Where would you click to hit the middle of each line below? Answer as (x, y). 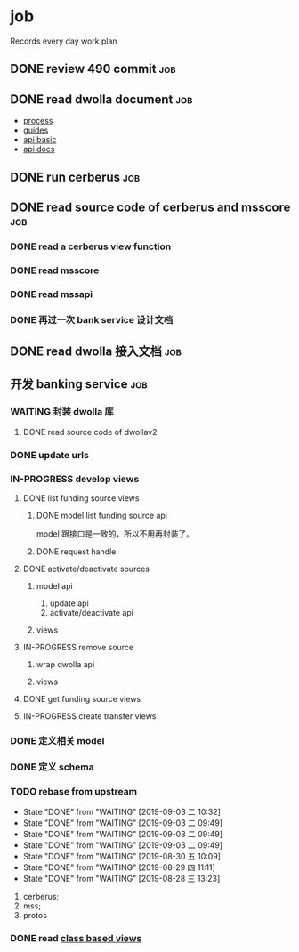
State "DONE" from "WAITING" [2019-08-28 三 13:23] (121, 879)
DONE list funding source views (81, 498)
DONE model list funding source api (102, 515)
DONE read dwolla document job (101, 99)
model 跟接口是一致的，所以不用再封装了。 (115, 533)
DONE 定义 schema (52, 767)
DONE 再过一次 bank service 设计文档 (92, 319)
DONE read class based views (76, 938)
